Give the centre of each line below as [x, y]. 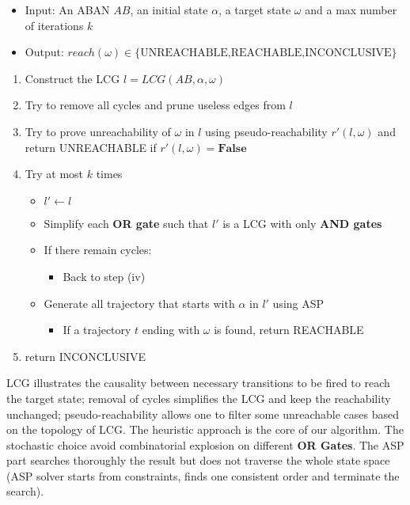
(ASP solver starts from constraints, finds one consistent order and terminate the [203, 475]
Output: [44, 52]
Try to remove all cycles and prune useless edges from [155, 105]
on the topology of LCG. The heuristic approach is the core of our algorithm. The [205, 429]
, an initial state [169, 9]
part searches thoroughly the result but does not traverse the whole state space [198, 460]
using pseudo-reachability [266, 131]
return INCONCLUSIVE [85, 356]
